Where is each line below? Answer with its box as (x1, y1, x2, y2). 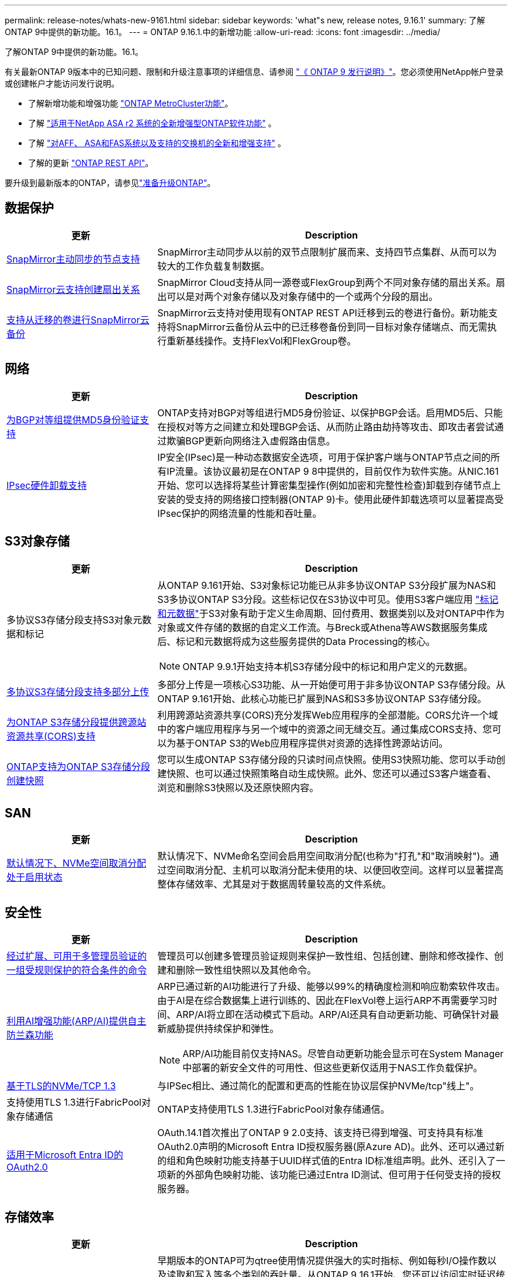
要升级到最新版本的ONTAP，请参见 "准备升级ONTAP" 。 (5, 178, 216, 188)
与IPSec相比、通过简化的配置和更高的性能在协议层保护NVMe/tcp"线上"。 (157, 1080, 479, 1092)
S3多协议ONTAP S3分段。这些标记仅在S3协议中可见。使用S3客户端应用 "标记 (157, 593, 499, 605)
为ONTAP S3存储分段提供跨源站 (6, 716, 147, 728)
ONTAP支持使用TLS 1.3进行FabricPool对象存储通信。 (157, 1103, 390, 1116)
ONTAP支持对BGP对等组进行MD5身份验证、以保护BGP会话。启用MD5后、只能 (157, 406, 503, 419)
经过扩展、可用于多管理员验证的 (6, 950, 147, 962)
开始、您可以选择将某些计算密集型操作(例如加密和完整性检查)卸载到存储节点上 (157, 479, 501, 491)
